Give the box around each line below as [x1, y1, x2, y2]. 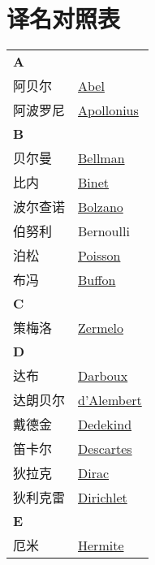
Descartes [78, 438, 132, 458]
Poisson [78, 245, 121, 265]
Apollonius [78, 100, 139, 119]
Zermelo [78, 317, 124, 337]
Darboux [78, 365, 128, 385]
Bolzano [78, 196, 123, 216]
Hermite [78, 535, 124, 554]
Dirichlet [78, 487, 127, 507]
